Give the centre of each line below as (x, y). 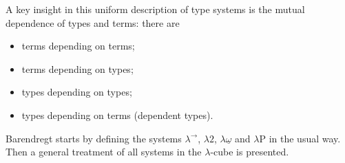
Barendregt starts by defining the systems (94, 138)
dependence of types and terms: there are (93, 22)
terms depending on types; (77, 68)
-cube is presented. (250, 152)
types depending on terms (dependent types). (117, 115)
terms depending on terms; (78, 46)
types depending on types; (77, 92)
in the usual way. (305, 138)
